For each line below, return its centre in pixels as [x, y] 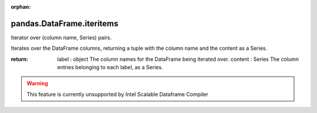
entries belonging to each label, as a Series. [110, 67]
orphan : [21, 7]
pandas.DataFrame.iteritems [65, 23]
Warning [37, 83]
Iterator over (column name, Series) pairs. [61, 37]
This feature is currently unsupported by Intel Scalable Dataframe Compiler [117, 94]
